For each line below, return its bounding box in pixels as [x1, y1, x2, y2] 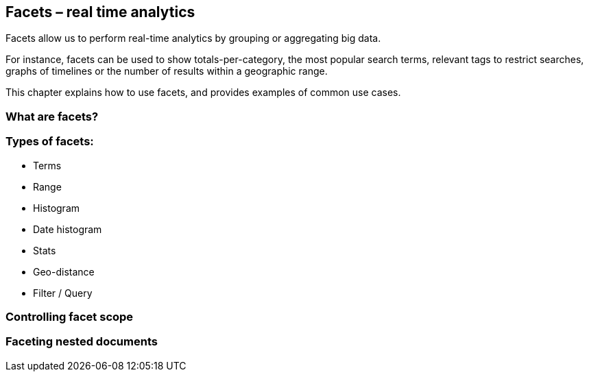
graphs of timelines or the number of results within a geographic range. [5, 65, 328, 77]
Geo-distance [33, 265, 95, 278]
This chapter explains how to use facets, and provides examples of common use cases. [5, 86, 401, 99]
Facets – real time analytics [5, 3, 195, 21]
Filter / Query [33, 287, 93, 299]
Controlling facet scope [5, 309, 134, 324]
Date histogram [33, 223, 102, 235]
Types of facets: [5, 134, 94, 149]
